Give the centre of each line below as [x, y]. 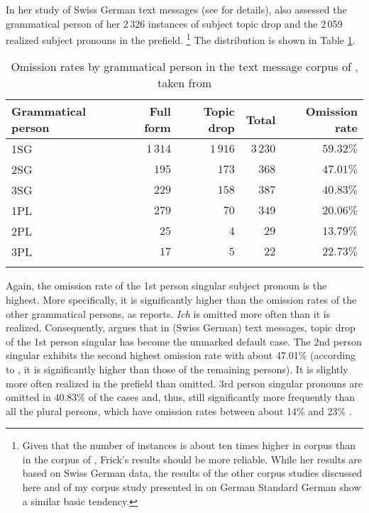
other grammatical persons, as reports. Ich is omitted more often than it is [168, 313]
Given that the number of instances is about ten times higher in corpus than [189, 445]
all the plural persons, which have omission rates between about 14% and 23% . [179, 410]
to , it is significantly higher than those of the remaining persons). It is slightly [177, 369]
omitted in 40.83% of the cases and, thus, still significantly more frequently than [181, 397]
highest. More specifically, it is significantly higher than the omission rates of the [181, 299]
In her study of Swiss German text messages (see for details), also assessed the [176, 9]
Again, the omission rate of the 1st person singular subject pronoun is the [166, 286]
